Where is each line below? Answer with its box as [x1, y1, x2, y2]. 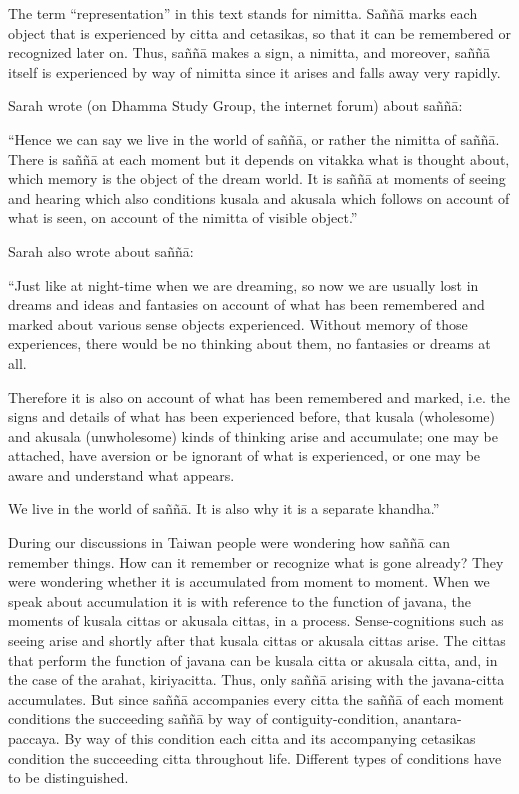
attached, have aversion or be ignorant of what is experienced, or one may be [8, 445, 481, 466]
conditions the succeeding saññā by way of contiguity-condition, [8, 708, 399, 729]
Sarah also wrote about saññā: [8, 240, 194, 261]
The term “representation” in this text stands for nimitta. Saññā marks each [8, 3, 478, 23]
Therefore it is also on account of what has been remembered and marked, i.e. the [8, 386, 511, 407]
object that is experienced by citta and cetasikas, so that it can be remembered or [8, 22, 511, 43]
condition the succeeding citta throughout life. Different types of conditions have [8, 747, 502, 768]
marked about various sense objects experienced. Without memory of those [8, 313, 468, 334]
